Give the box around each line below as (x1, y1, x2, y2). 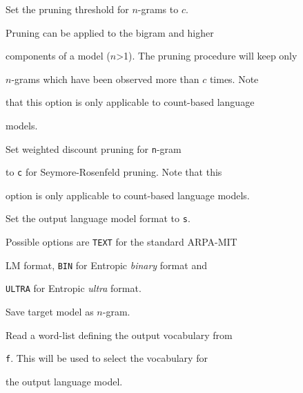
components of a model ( (6, 48, 110, 63)
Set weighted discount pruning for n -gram (6, 141, 182, 156)
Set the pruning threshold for (6, 2, 129, 16)
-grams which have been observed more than (11, 71, 199, 86)
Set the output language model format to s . (6, 211, 190, 226)
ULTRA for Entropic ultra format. (6, 281, 141, 295)
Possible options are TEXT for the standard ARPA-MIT (6, 235, 237, 249)
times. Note (209, 71, 259, 86)
